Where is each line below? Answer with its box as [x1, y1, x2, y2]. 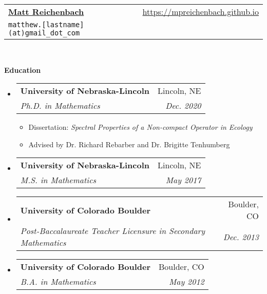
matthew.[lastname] [8, 21, 84, 29]
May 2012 [169, 276, 204, 288]
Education [4, 64, 41, 75]
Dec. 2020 [165, 100, 201, 112]
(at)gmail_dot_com [8, 29, 80, 37]
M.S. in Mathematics [20, 174, 97, 186]
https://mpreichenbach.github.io [142, 6, 259, 17]
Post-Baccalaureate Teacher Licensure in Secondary [20, 225, 205, 237]
